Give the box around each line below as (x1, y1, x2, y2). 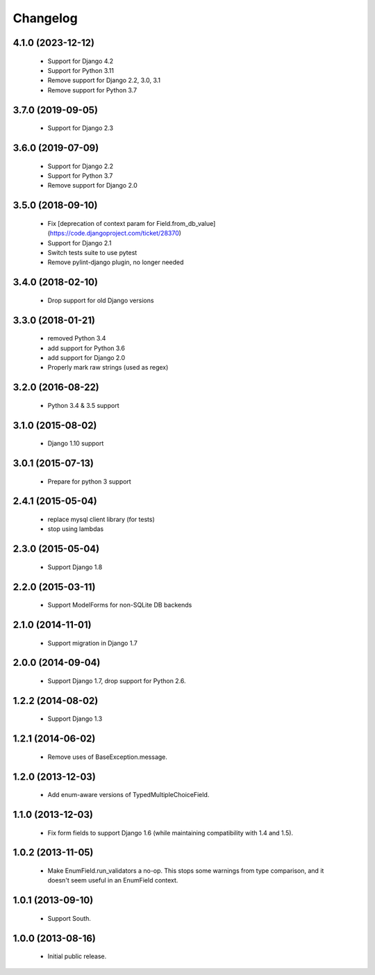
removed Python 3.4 (47, 334, 106, 343)
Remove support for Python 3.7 (47, 85, 137, 94)
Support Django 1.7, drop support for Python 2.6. (47, 676, 187, 685)
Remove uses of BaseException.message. (47, 753, 168, 761)
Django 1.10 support (47, 439, 104, 448)
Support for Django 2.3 (47, 124, 114, 132)
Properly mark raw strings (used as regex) (47, 363, 169, 372)
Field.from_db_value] (156, 219, 216, 227)
